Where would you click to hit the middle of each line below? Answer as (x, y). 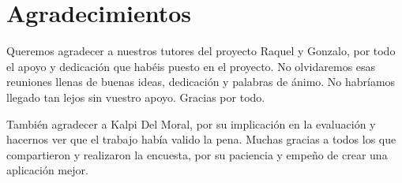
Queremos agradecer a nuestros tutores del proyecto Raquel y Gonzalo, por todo (201, 51)
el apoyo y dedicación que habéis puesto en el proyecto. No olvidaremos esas (191, 66)
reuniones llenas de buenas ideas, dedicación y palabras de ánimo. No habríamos (201, 82)
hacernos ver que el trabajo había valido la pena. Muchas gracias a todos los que (201, 139)
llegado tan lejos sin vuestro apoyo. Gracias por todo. (136, 97)
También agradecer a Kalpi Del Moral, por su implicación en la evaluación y (191, 123)
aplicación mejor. (47, 170)
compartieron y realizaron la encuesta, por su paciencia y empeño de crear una (197, 154)
